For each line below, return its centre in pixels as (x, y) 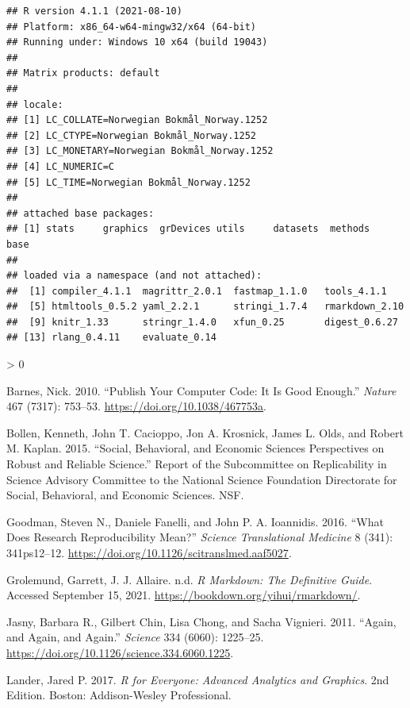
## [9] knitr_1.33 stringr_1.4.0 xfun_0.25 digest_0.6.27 (202, 322)
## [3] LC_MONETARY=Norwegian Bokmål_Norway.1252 (140, 151)
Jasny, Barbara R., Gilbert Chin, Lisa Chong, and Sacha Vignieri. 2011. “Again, (201, 621)
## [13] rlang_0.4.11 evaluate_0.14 (111, 338)
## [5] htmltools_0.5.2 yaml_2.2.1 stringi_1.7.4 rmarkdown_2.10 (205, 307)
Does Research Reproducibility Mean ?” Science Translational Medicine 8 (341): (200, 537)
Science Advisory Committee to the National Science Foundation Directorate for (202, 479)
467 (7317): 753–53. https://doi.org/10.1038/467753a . (137, 406)
